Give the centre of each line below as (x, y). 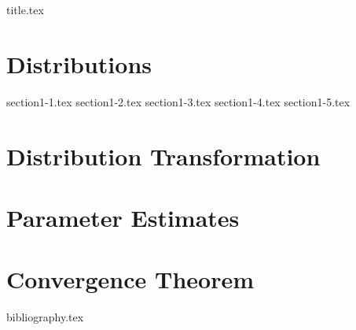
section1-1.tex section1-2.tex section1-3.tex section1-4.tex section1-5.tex (178, 101)
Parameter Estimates (123, 217)
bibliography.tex (45, 317)
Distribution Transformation (163, 156)
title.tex (25, 9)
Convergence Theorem (130, 279)
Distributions (79, 63)
